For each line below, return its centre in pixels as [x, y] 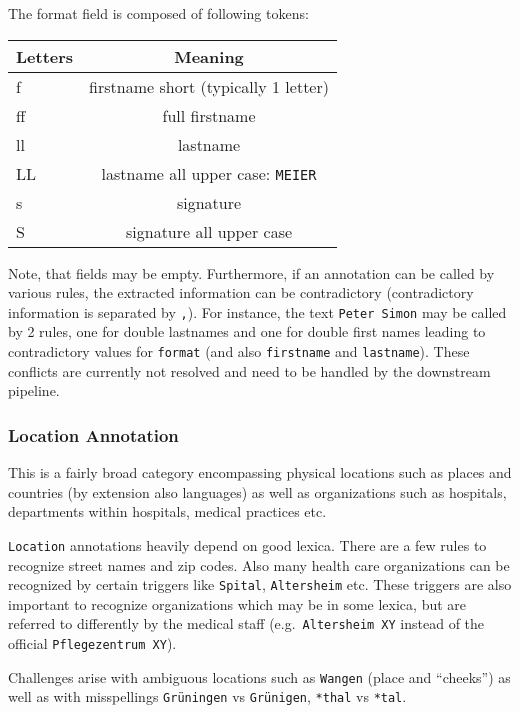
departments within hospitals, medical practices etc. [167, 511]
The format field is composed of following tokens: [158, 13]
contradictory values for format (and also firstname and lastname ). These [239, 351]
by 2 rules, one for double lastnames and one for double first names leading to [247, 331]
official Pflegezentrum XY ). [92, 643]
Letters [45, 56]
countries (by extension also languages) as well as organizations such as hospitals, [257, 491]
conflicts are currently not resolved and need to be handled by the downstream [249, 370]
